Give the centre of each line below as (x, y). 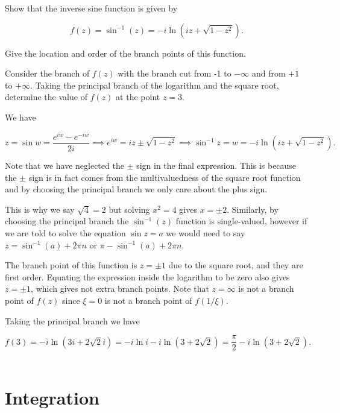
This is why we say (40, 209)
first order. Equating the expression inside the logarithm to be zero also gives (147, 276)
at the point (138, 97)
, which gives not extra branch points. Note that (120, 288)
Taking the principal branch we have (72, 320)
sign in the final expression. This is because (216, 166)
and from (269, 73)
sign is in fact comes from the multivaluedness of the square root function (165, 177)
